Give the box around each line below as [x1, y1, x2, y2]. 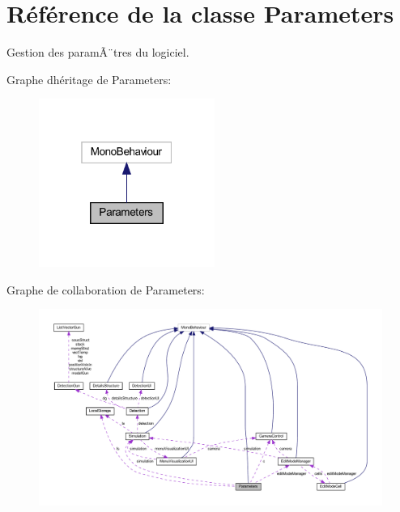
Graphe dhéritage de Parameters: [6, 70, 172, 87]
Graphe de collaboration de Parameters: [6, 281, 205, 298]
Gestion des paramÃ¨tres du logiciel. [6, 44, 189, 61]
